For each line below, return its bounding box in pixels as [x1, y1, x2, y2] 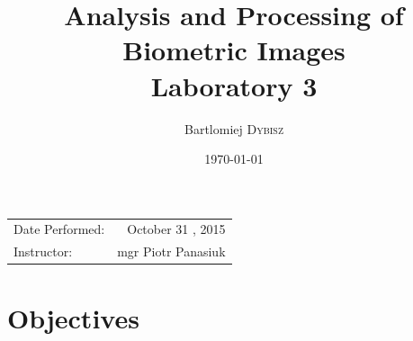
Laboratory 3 [150, 67, 318, 103]
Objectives [7, 299, 139, 336]
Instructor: [13, 242, 73, 261]
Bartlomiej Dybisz [184, 119, 284, 138]
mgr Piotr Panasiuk [117, 242, 226, 261]
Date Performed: [13, 220, 105, 238]
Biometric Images [122, 31, 346, 68]
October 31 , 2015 [127, 220, 226, 238]
